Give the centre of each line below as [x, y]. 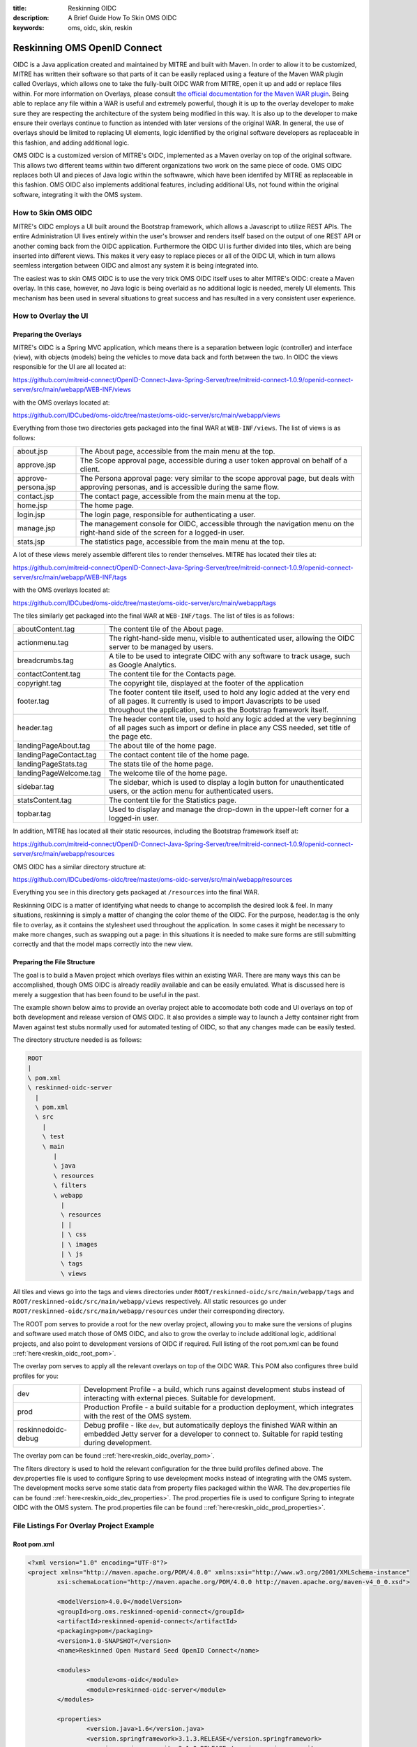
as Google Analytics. [143, 665]
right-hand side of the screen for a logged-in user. [162, 532]
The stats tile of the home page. [161, 764]
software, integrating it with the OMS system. [78, 194]
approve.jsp [37, 465]
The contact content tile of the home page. [179, 755]
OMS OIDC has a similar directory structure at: [79, 867]
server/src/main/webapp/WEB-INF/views [72, 390]
